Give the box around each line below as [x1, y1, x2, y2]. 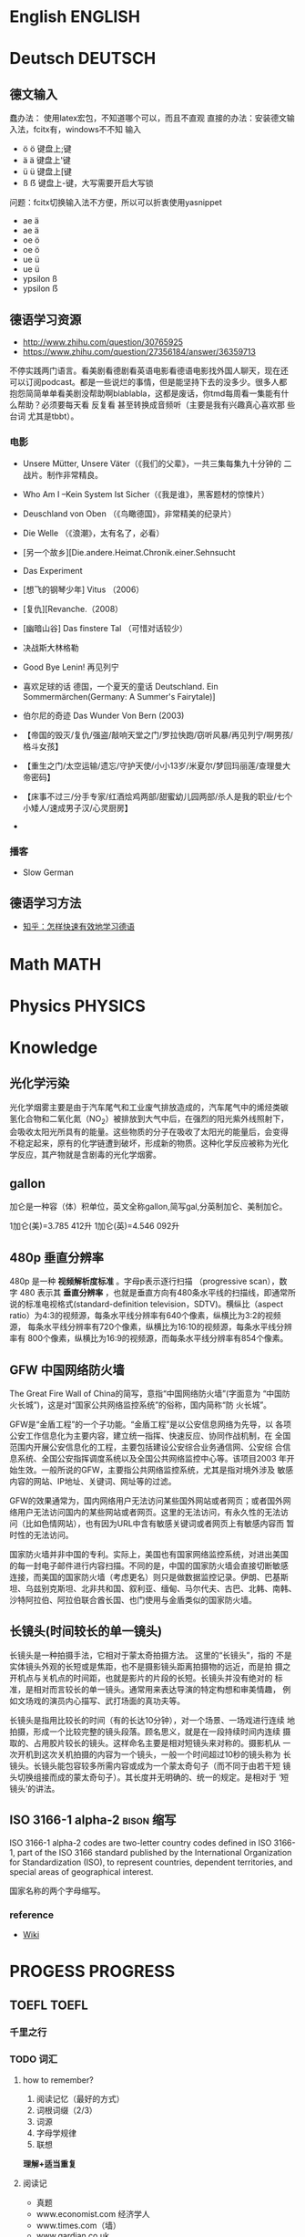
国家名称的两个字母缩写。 [9, 1885, 106, 1896]
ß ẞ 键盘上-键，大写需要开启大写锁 [22, 178, 154, 189]
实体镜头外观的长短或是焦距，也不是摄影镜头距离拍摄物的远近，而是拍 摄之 [9, 1660, 291, 1671]
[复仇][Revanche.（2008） [22, 604, 124, 615]
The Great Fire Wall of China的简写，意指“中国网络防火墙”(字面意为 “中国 [9, 1389, 283, 1399]
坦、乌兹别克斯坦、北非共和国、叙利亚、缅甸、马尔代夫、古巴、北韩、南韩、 [9, 1583, 297, 1594]
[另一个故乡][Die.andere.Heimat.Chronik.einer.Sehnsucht [22, 547, 236, 558]
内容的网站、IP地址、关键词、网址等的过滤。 [9, 1476, 177, 1487]
